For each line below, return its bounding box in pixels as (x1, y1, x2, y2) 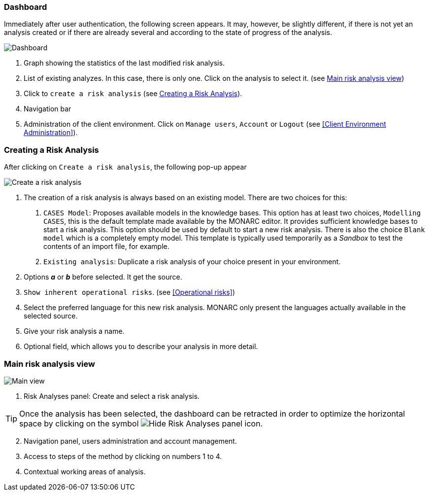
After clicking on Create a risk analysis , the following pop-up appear (4, 163, 247, 172)
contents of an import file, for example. (43, 242, 169, 251)
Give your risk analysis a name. (24, 327, 125, 336)
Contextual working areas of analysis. (24, 467, 146, 476)
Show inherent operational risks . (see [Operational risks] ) (24, 288, 235, 297)
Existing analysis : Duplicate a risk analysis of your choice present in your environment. (43, 257, 341, 266)
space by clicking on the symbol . (19, 418, 263, 428)
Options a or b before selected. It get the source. (24, 273, 182, 282)
